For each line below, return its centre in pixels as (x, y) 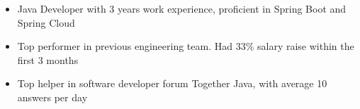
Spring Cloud (46, 22)
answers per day (52, 97)
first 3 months (48, 59)
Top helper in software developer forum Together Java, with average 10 (172, 83)
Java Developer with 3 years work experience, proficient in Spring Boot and (182, 8)
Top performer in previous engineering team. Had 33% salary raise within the (186, 46)
